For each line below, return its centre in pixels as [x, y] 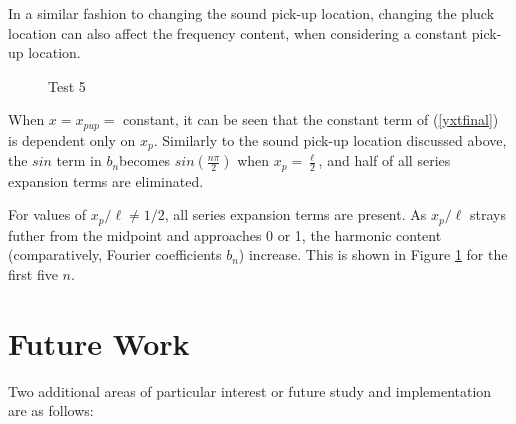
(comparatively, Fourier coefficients [115, 254]
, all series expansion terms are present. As [295, 214]
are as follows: [51, 410]
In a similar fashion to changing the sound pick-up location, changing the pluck [251, 13]
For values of [47, 214]
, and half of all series [384, 160]
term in [79, 160]
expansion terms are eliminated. [106, 180]
